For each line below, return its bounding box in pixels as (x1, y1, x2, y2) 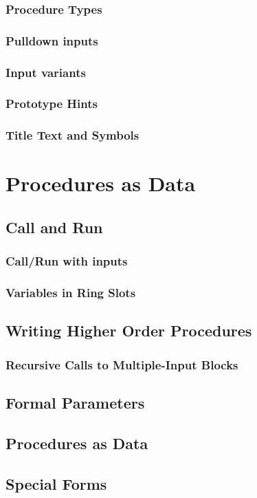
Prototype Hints (5, 95, 98, 112)
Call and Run (5, 216, 103, 237)
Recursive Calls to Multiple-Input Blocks (5, 356, 238, 373)
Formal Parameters (5, 392, 145, 413)
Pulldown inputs (5, 32, 98, 49)
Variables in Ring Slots (5, 284, 136, 301)
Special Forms (5, 473, 107, 494)
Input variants (5, 63, 86, 80)
